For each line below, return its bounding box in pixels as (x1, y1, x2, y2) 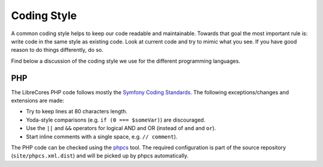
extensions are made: (11, 97, 65, 104)
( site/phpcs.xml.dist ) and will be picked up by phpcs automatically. (11, 152, 189, 159)
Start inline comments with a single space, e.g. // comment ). (26, 133, 178, 140)
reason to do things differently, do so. (11, 47, 104, 54)
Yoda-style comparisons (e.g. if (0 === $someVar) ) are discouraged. (26, 116, 206, 123)
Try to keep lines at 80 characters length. (26, 108, 128, 115)
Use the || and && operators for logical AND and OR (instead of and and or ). (26, 125, 217, 132)
